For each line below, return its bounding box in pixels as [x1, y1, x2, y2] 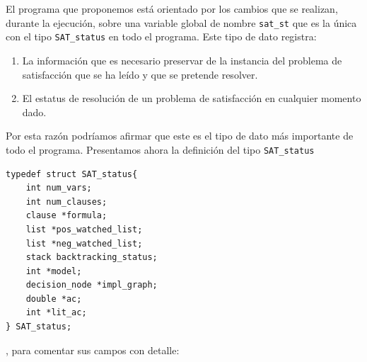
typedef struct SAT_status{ [6, 169, 138, 179]
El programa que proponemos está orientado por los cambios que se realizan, [6, 1, 338, 16]
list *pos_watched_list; [25, 224, 143, 234]
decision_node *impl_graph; [25, 280, 158, 290]
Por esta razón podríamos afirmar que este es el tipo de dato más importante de [6, 128, 354, 143]
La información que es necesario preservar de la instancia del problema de [22, 52, 342, 67]
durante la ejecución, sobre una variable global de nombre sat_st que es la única [6, 15, 357, 30]
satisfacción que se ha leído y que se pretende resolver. [22, 67, 258, 81]
